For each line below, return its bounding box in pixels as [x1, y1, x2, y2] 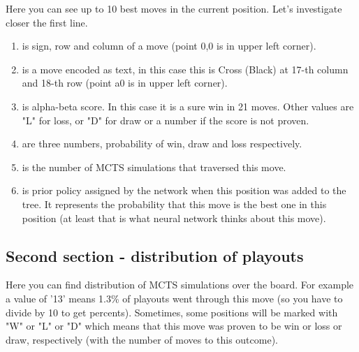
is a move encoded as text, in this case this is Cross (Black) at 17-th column [22, 61, 349, 76]
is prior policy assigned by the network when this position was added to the [22, 183, 346, 198]
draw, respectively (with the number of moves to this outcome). [6, 332, 278, 346]
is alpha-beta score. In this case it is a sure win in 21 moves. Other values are [22, 98, 354, 113]
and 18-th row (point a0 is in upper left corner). [22, 75, 228, 90]
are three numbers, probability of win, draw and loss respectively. [22, 136, 302, 151]
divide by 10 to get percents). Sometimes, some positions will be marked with [6, 305, 338, 319]
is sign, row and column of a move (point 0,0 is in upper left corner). [22, 38, 316, 53]
